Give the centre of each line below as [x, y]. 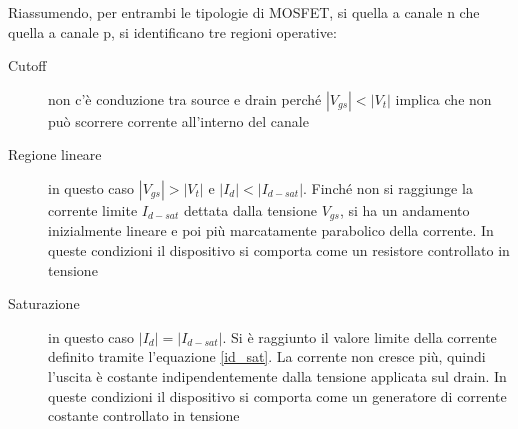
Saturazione [44, 303]
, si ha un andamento [404, 209]
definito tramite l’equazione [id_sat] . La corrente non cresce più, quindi [267, 356]
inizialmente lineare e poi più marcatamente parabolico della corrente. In [271, 230]
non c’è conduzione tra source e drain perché [185, 98]
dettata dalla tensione [250, 209]
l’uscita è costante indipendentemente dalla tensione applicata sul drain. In [277, 375]
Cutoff [27, 65]
